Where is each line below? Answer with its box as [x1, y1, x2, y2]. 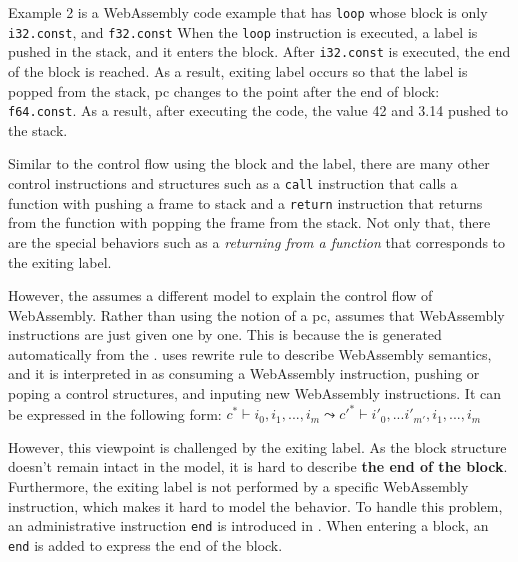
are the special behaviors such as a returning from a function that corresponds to [8, 231, 506, 252]
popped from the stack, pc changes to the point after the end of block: [8, 80, 440, 101]
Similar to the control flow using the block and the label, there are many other [8, 153, 490, 174]
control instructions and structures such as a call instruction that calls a [8, 173, 458, 193]
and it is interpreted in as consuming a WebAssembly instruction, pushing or [8, 363, 480, 384]
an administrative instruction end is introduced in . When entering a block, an [8, 515, 489, 536]
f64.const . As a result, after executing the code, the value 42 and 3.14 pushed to [8, 100, 508, 121]
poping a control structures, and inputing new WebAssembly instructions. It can [8, 383, 501, 404]
